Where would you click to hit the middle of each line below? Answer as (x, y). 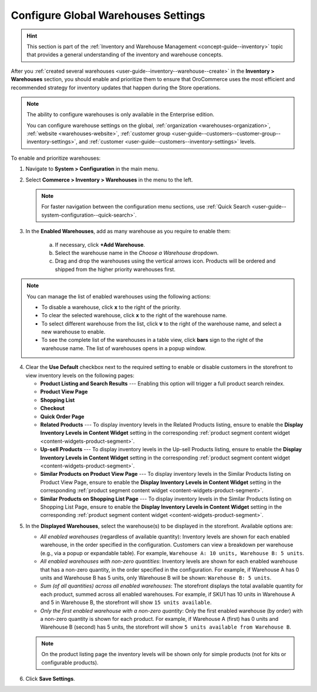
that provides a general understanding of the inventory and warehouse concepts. (125, 55)
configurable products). (70, 662)
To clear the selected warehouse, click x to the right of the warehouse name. (134, 315)
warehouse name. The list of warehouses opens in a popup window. (124, 348)
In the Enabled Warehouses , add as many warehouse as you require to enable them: (128, 231)
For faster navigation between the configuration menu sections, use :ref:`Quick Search (146, 207)
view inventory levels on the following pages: (80, 375)
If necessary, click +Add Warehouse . (100, 244)
